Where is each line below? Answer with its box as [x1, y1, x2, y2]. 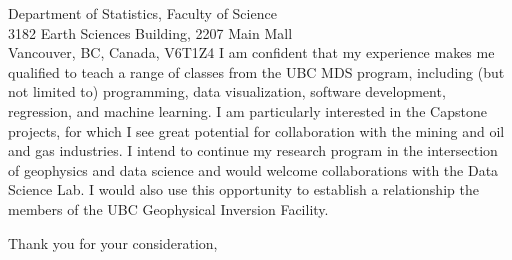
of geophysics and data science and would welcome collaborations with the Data [8, 159, 499, 180]
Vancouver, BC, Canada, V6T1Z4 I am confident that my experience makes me [8, 42, 495, 63]
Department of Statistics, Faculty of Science [8, 3, 277, 23]
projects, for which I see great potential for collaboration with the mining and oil [8, 120, 505, 141]
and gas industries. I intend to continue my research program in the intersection [8, 140, 498, 161]
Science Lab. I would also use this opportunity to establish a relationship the [8, 179, 479, 200]
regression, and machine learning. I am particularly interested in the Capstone [8, 100, 487, 121]
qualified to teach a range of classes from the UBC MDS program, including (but [8, 61, 505, 82]
